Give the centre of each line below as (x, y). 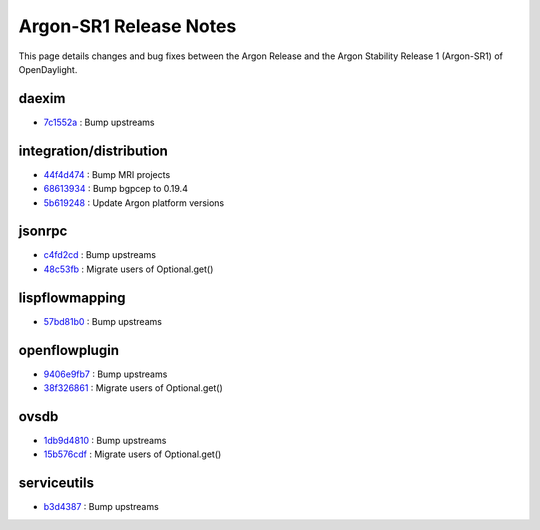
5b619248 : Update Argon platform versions (134, 202)
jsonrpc (43, 231)
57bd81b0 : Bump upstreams (102, 321)
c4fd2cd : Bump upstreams (100, 255)
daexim (42, 98)
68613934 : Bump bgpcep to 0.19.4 (116, 189)
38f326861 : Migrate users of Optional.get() (133, 388)
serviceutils (56, 483)
